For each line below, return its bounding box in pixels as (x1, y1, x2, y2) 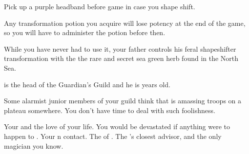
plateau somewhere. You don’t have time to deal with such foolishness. (4, 105, 215, 115)
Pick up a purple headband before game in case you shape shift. (4, 1, 195, 11)
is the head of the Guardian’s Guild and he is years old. (4, 79, 170, 89)
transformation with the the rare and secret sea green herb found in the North (4, 53, 239, 63)
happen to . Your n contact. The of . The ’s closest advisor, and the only (4, 131, 222, 141)
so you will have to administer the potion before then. (4, 27, 166, 38)
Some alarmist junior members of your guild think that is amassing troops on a (4, 96, 242, 106)
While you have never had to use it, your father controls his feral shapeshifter (4, 43, 236, 54)
